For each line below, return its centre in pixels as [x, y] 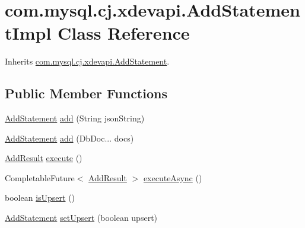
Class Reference [124, 33]
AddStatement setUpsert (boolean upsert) [81, 218]
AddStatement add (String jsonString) [75, 118]
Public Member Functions [86, 93]
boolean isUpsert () [40, 198]
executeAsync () [173, 177]
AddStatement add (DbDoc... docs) [69, 138]
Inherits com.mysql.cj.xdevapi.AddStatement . [87, 61]
